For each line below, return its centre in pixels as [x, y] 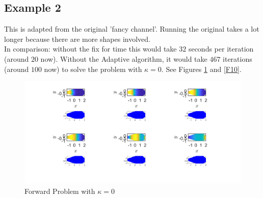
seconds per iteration [221, 49]
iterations [238, 58]
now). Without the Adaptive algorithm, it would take [124, 58]
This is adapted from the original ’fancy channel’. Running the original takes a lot [132, 29]
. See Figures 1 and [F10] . [201, 69]
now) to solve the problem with [93, 69]
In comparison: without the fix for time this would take [90, 49]
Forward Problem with [60, 191]
